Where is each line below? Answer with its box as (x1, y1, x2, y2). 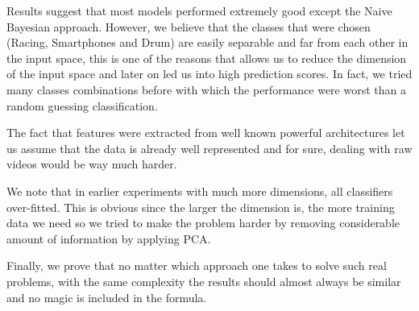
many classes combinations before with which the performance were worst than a (6, 81, 406, 97)
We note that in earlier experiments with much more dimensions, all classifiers (6, 182, 393, 199)
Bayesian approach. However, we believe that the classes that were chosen (6, 18, 371, 35)
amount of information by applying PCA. (6, 230, 211, 247)
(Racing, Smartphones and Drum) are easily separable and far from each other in (6, 34, 409, 51)
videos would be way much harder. (6, 155, 177, 172)
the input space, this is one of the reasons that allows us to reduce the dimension (6, 49, 407, 66)
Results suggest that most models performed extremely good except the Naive (6, 2, 392, 19)
